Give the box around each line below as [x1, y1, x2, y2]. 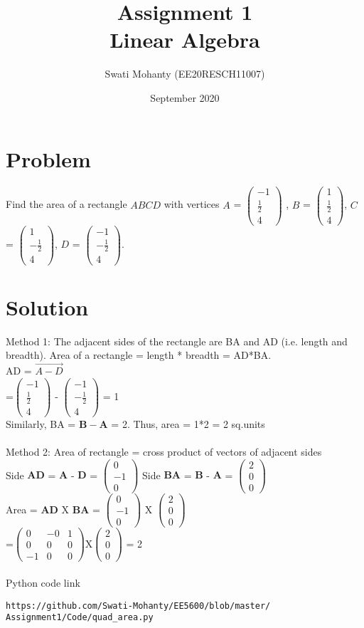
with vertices [164, 197, 220, 211]
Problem [6, 144, 91, 173]
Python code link [6, 575, 80, 590]
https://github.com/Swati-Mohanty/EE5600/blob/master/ [6, 600, 271, 611]
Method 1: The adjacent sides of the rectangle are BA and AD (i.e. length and [6, 333, 348, 348]
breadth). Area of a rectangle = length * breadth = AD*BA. [6, 347, 272, 362]
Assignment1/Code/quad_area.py [6, 612, 154, 623]
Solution [6, 292, 89, 321]
